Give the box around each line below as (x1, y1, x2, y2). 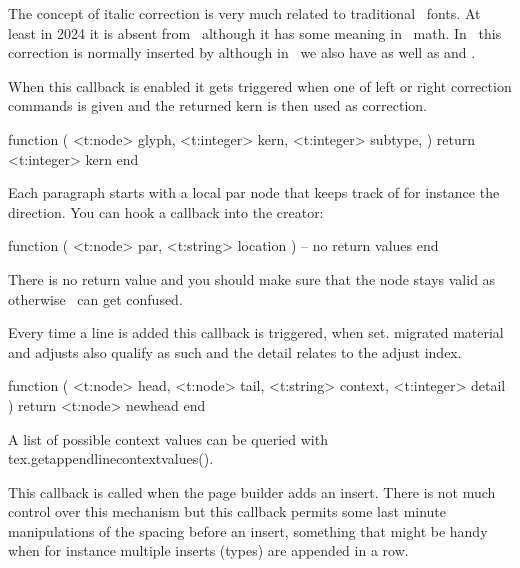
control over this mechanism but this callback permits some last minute (8, 501, 447, 522)
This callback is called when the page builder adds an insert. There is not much (8, 481, 496, 502)
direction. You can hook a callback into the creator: (8, 201, 324, 222)
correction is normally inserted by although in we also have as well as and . (8, 42, 476, 63)
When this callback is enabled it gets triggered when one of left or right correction (8, 75, 512, 96)
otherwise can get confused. (8, 288, 183, 309)
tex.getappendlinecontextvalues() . (8, 448, 214, 469)
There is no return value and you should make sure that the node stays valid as (8, 268, 496, 289)
